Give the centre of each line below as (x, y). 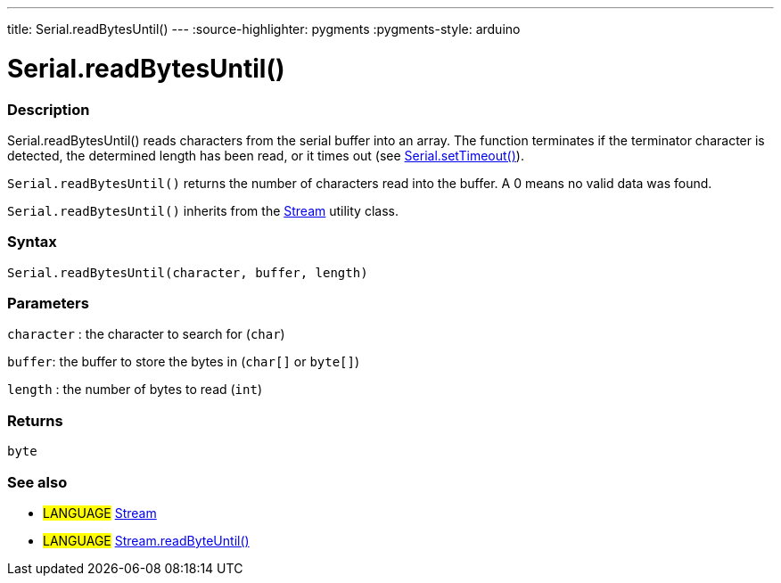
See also (37, 482)
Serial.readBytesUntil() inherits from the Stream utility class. (203, 210)
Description (49, 109)
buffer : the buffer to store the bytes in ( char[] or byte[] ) (184, 362)
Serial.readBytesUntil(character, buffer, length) (188, 272)
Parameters (48, 303)
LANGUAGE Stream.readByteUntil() (146, 540)
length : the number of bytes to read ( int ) (135, 390)
